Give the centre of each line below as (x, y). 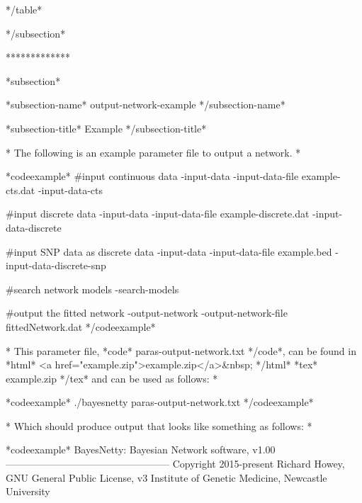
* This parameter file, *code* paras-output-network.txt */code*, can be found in (181, 350)
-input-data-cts (70, 190)
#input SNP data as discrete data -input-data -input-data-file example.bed (169, 251)
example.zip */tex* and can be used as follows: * (112, 378)
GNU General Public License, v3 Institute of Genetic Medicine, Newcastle (166, 477)
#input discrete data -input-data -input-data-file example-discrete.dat (158, 214)
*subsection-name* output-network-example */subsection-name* (146, 104)
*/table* (24, 9)
